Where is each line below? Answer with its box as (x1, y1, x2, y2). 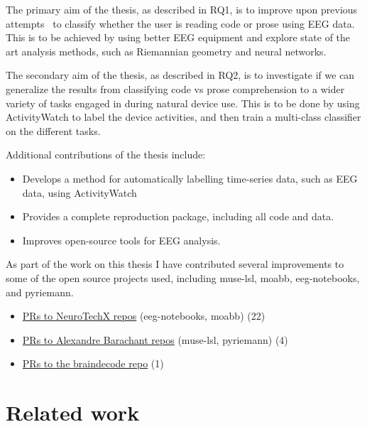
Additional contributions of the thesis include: (6, 147, 206, 162)
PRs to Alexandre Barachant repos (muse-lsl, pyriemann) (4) (22, 332, 288, 347)
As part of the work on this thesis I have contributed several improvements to (6, 256, 344, 271)
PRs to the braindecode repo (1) (22, 356, 164, 371)
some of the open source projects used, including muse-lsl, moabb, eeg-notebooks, (6, 270, 360, 285)
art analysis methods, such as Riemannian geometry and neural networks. (6, 43, 327, 58)
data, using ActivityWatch (22, 185, 137, 200)
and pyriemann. (6, 284, 74, 299)
